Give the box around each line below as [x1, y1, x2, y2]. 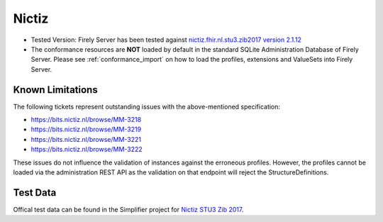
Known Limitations [13, 84, 99, 96]
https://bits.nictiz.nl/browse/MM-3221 [30, 135, 142, 143]
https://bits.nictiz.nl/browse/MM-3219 [30, 125, 142, 134]
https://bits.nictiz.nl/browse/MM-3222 [30, 145, 143, 154]
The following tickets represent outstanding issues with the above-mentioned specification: [13, 102, 280, 111]
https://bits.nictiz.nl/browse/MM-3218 [30, 116, 142, 124]
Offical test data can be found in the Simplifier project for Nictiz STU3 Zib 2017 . [13, 205, 244, 213]
